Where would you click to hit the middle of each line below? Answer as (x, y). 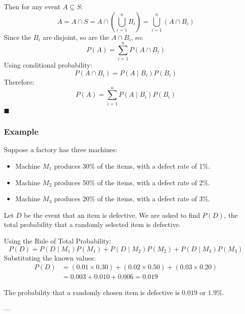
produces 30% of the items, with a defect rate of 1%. (132, 166)
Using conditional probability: (48, 65)
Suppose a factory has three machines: (61, 149)
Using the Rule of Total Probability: (58, 241)
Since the (17, 37)
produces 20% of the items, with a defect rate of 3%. (132, 199)
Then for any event (32, 6)
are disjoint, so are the (76, 37)
